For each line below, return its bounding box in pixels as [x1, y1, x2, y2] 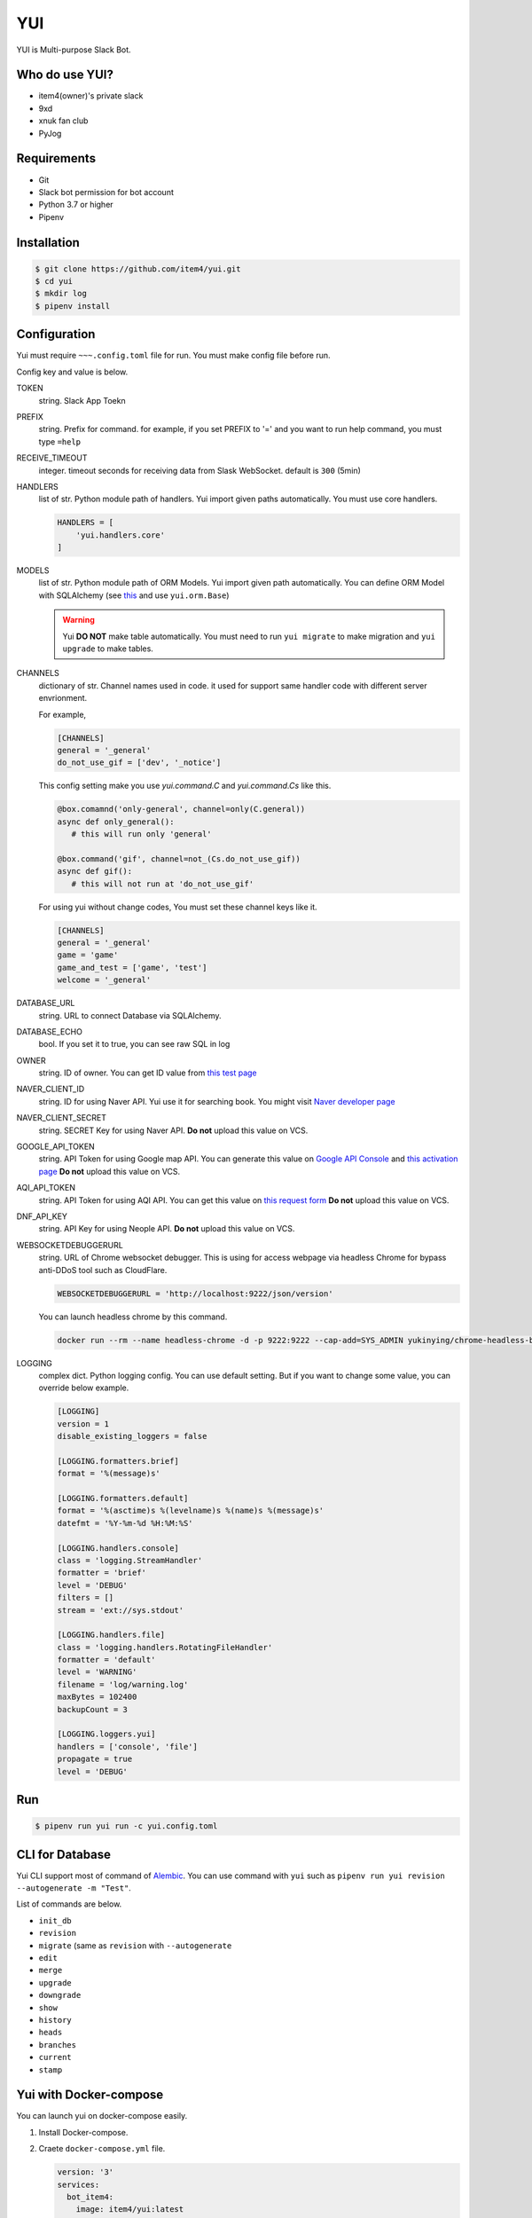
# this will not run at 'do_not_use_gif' [71, 878, 254, 889]
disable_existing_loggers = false [57, 1431, 207, 1442]
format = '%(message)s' [57, 1468, 161, 1479]
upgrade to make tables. [62, 643, 154, 654]
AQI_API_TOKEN [16, 1183, 75, 1193]
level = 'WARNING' [57, 1667, 137, 1677]
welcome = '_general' [57, 975, 152, 985]
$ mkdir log [35, 288, 88, 299]
